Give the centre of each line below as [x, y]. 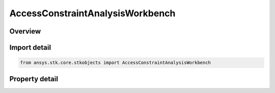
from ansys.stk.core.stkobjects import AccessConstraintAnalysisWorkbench [116, 63]
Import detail [30, 48]
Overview [25, 31]
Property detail [34, 79]
